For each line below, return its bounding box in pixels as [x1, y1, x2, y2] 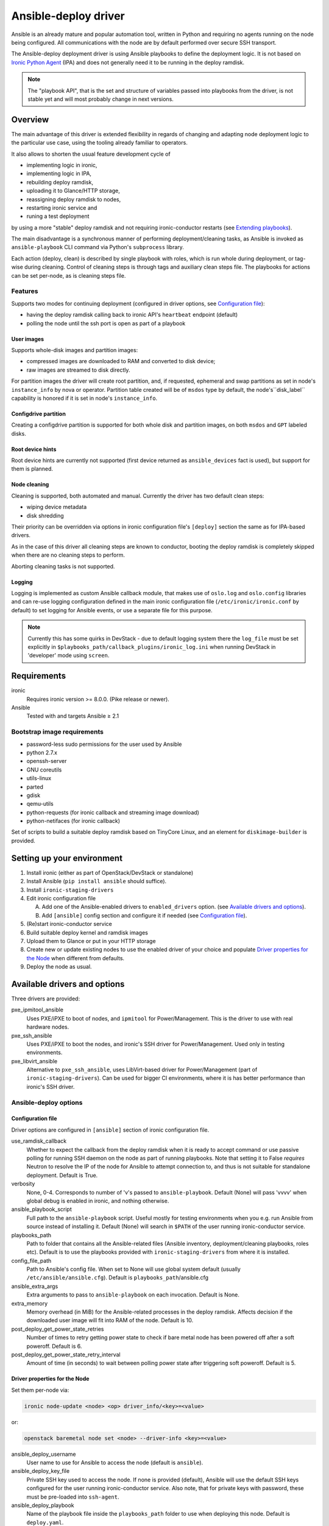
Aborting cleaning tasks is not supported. [11, 562, 115, 570]
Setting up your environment [11, 853, 123, 863]
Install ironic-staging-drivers [26, 886, 114, 894]
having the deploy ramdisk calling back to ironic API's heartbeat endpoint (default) [26, 311, 238, 319]
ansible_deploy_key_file [11, 1467, 70, 1475]
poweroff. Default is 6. [26, 1342, 82, 1350]
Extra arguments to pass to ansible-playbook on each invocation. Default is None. [26, 1291, 240, 1298]
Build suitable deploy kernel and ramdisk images [26, 928, 149, 936]
